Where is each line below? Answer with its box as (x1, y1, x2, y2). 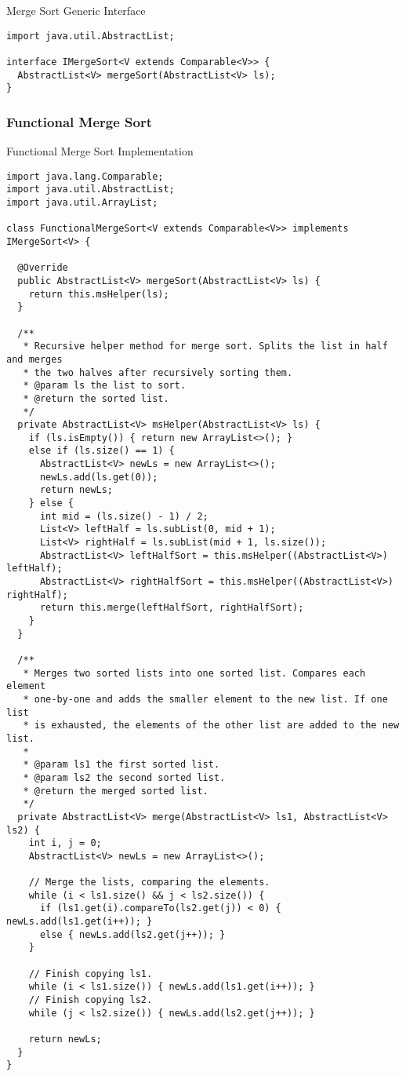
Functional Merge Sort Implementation (6, 143, 194, 159)
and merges (6, 353, 63, 365)
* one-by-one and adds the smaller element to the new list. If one (23, 693, 388, 705)
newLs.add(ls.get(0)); (39, 471, 158, 483)
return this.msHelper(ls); (28, 288, 169, 300)
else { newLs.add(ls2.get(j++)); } (39, 928, 226, 940)
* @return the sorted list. (23, 392, 169, 404)
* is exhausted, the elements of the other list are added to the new (23, 720, 400, 731)
